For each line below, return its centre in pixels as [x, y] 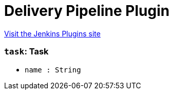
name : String [53, 70]
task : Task [26, 52]
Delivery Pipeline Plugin [87, 11]
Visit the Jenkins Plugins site [52, 33]
